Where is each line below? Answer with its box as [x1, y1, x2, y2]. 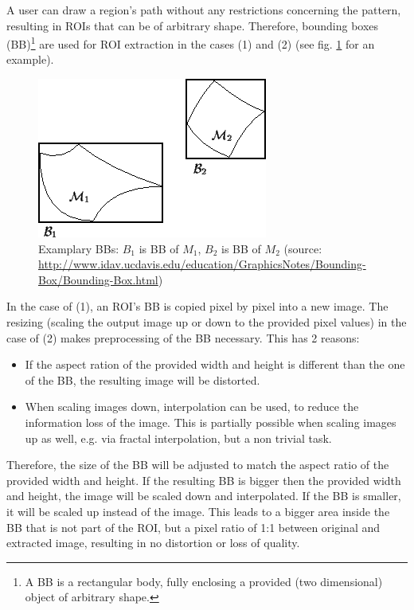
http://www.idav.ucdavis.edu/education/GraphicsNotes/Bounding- [38, 256, 366, 272]
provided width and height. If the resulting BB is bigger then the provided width [6, 471, 401, 488]
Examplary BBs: [38, 240, 119, 256]
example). [6, 51, 54, 68]
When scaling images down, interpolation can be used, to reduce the [25, 398, 359, 415]
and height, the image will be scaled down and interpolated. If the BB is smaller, [6, 487, 401, 504]
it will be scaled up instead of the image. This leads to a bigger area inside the [6, 502, 390, 519]
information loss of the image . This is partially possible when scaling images [25, 413, 396, 430]
